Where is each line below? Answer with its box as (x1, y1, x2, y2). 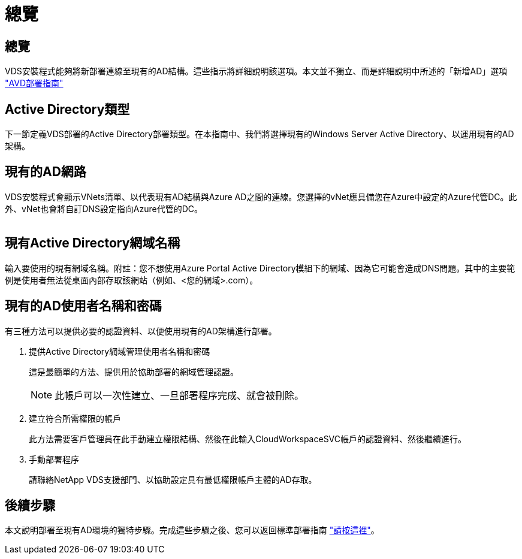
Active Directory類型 (5, 101, 130, 117)
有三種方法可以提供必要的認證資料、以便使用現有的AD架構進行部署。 (5, 325, 277, 336)
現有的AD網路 (5, 164, 86, 180)
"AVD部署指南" (5, 78, 64, 89)
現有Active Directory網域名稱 (5, 235, 180, 251)
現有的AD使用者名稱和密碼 (5, 298, 162, 314)
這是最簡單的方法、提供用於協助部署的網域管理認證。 (29, 366, 239, 377)
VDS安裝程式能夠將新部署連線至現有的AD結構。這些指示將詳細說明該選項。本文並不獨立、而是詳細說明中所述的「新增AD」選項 (5, 66, 508, 77)
